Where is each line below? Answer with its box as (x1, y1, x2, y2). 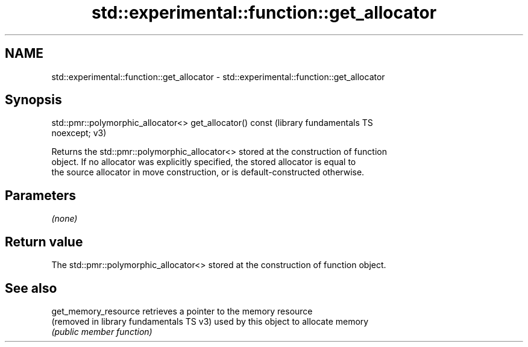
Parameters (5, 187, 76, 203)
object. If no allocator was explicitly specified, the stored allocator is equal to (51, 157, 356, 167)
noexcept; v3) (51, 128, 107, 139)
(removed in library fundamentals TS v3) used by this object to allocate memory (51, 316, 369, 327)
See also (5, 280, 57, 296)
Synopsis (5, 92, 62, 108)
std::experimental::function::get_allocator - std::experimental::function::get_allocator (51, 71, 385, 82)
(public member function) (51, 326, 152, 337)
